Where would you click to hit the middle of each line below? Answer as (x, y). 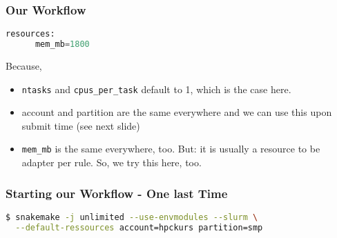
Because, (24, 65)
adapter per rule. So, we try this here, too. (112, 162)
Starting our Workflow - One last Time (117, 193)
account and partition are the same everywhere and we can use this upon (177, 112)
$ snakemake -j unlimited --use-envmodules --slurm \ (132, 217)
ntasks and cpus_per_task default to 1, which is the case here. (156, 89)
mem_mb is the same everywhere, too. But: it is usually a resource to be (171, 149)
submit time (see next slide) (81, 125)
